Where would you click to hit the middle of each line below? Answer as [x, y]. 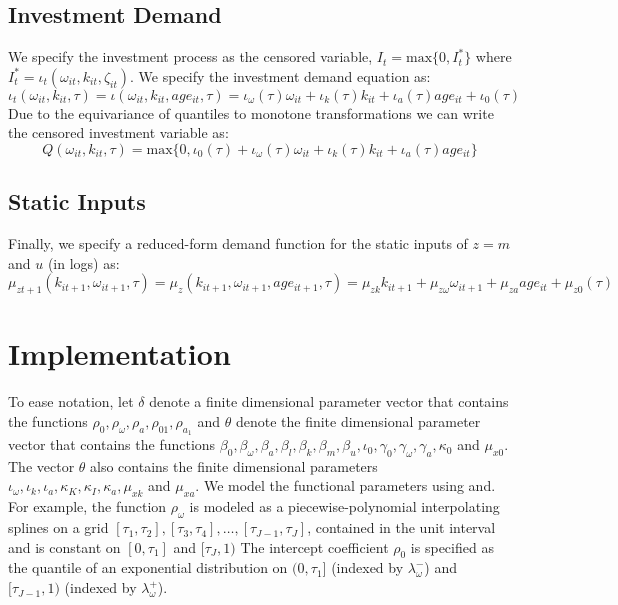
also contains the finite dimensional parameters [234, 465]
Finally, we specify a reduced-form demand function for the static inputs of [238, 243]
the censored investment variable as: [118, 132]
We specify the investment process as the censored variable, [190, 56]
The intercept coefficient [314, 546]
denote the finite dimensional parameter [358, 420]
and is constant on [64, 546]
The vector [41, 465]
